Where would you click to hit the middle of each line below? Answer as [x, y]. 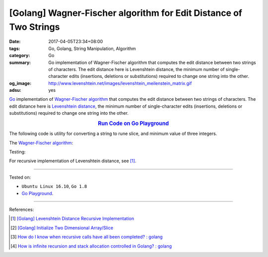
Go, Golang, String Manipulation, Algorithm [92, 48]
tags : [15, 48]
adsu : [15, 90]
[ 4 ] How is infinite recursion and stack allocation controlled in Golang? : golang [91, 246]
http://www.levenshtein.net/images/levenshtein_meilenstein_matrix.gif [120, 83]
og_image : [20, 83]
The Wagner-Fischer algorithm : [41, 143]
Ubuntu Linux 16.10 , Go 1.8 [54, 187]
